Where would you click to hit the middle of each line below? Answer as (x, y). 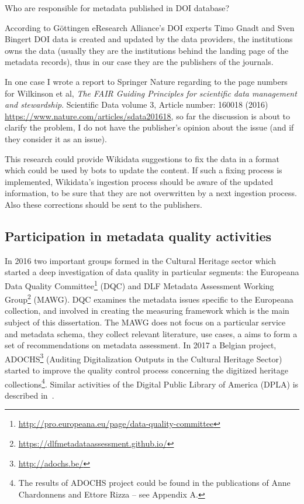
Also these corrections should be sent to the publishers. (103, 204)
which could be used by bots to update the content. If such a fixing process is (144, 170)
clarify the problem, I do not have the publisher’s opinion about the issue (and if (149, 127)
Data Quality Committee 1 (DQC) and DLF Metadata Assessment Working (139, 284)
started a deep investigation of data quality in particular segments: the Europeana (152, 272)
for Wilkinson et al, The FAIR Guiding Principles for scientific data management (151, 93)
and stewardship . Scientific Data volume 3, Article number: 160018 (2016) (137, 104)
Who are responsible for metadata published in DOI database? (117, 8)
